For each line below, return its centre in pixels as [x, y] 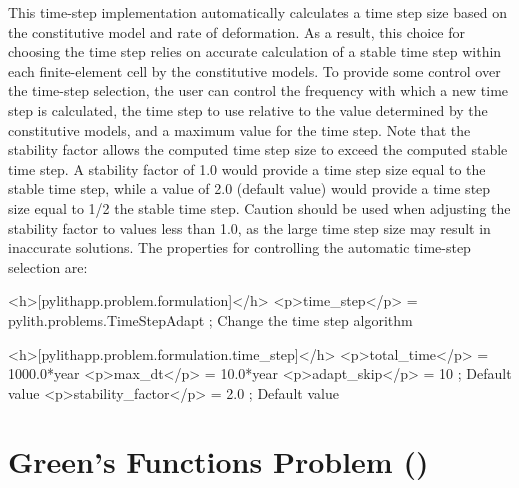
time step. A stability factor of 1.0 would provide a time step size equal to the [247, 168]
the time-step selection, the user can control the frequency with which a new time [258, 90]
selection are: [48, 266]
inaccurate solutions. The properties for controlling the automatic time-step [239, 247]
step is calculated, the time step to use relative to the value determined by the [248, 109]
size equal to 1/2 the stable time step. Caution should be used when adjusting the [259, 207]
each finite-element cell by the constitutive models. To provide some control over [254, 70]
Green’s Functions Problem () [218, 461]
